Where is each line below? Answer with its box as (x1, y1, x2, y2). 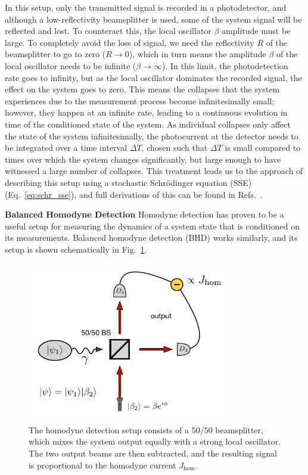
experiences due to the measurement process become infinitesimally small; (5, 94, 275, 107)
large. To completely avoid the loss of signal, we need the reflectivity (5, 36, 254, 48)
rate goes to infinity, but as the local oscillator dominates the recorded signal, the (5, 71, 302, 83)
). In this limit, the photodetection (161, 59, 288, 72)
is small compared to (225, 141, 301, 154)
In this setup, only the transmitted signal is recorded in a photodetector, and (5, 1, 287, 13)
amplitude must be (222, 24, 291, 37)
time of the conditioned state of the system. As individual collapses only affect (5, 117, 291, 130)
